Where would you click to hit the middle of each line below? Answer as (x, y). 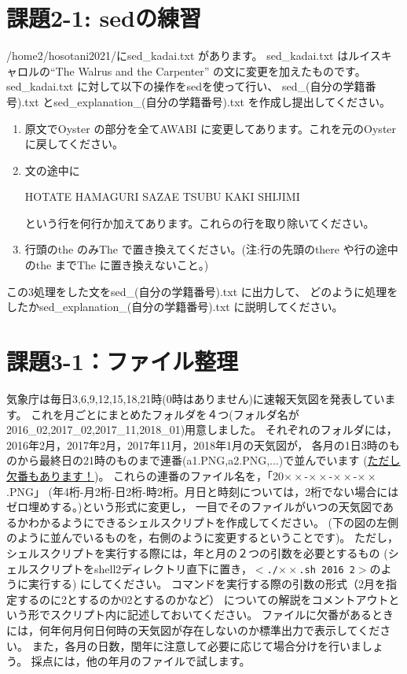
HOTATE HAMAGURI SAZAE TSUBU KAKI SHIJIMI (162, 196)
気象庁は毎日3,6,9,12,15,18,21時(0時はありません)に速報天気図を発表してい (196, 398)
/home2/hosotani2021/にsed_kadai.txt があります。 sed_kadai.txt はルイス (194, 56)
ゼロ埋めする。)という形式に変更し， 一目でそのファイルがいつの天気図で (194, 507)
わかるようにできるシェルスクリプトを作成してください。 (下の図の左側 (213, 522)
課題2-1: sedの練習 (104, 18)
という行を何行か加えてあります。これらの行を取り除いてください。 (200, 222)
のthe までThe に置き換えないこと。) (117, 265)
